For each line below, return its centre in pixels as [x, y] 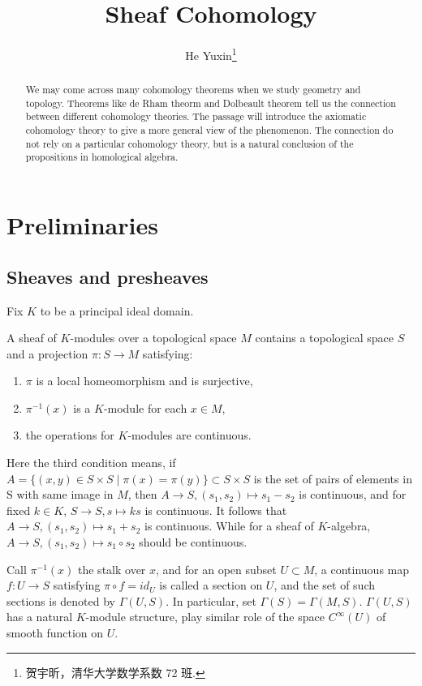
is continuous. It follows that [216, 510]
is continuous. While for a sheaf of [229, 526]
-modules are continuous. [189, 435]
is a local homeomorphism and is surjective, [144, 381]
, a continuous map [362, 569]
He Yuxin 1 [211, 54]
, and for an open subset [216, 569]
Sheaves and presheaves [108, 276]
